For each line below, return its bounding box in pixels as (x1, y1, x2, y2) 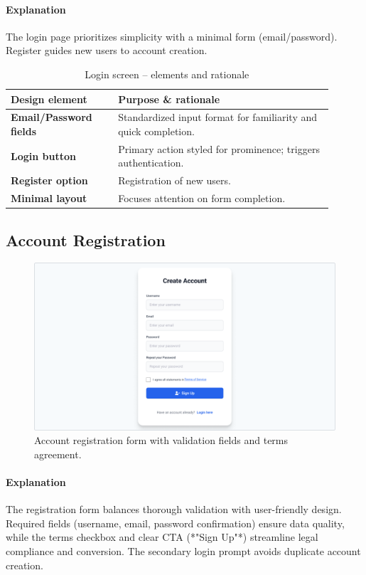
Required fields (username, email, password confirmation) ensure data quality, (6, 515, 345, 530)
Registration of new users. (118, 173, 231, 188)
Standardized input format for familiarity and (118, 110, 318, 125)
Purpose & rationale (118, 91, 220, 106)
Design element (11, 91, 87, 106)
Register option (11, 173, 88, 188)
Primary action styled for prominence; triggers (118, 141, 320, 156)
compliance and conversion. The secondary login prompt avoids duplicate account (6, 543, 361, 558)
